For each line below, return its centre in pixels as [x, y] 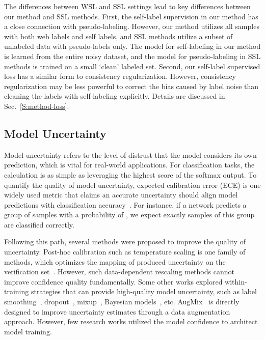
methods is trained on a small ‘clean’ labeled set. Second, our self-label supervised [132, 66]
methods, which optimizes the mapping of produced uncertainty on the [115, 261]
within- [236, 281]
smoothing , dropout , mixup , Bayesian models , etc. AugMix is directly [122, 302]
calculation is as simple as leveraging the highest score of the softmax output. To [130, 174]
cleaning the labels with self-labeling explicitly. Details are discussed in [115, 96]
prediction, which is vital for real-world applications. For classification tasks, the [129, 165]
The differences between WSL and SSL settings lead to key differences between [127, 6]
